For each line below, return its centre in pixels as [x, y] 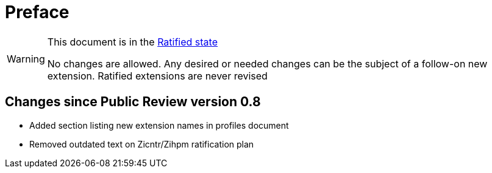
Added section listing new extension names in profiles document [159, 125]
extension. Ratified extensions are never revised [157, 76]
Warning [26, 59]
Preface [37, 12]
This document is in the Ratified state [133, 42]
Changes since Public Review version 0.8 [133, 102]
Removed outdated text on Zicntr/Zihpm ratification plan [142, 144]
